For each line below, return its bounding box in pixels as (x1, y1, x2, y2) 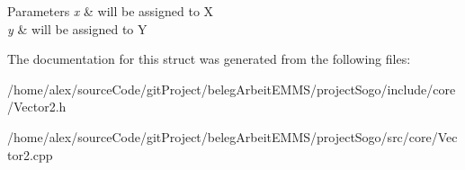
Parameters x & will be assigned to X (7, 2, 214, 20)
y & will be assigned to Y (7, 19, 148, 38)
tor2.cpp (7, 145, 53, 164)
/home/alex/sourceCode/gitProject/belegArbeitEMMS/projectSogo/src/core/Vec (7, 127, 458, 146)
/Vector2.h (7, 97, 67, 116)
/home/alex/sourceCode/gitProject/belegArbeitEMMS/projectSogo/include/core (7, 79, 456, 98)
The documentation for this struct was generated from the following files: (7, 49, 411, 68)
